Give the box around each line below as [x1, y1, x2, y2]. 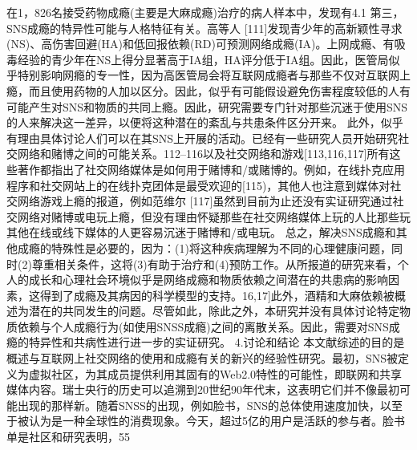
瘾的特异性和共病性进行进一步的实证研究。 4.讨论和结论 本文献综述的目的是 [6, 334, 405, 351]
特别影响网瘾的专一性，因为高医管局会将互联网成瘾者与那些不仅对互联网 [17, 67, 399, 83]
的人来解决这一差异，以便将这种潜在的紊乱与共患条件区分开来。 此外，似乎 [6, 114, 403, 131]
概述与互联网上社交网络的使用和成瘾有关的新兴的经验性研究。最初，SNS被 [6, 350, 399, 367]
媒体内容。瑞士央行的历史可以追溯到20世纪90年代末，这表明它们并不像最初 [6, 381, 399, 398]
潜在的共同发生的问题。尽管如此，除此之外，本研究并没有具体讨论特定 [28, 302, 399, 319]
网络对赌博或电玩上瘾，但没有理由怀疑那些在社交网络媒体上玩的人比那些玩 [17, 208, 411, 225]
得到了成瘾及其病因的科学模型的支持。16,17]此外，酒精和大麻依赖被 [39, 286, 395, 303]
